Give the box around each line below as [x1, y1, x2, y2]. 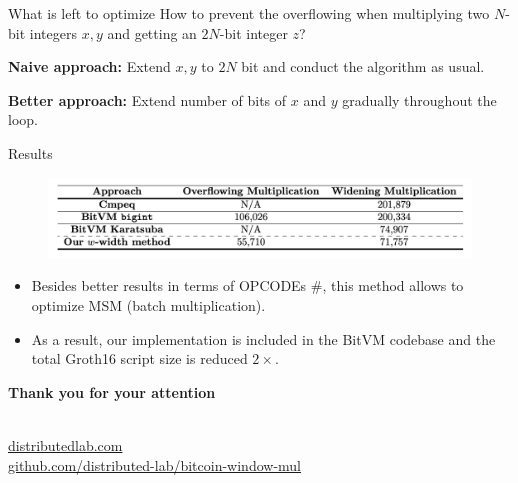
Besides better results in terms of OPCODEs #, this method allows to [31, 275, 464, 296]
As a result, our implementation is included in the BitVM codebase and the [31, 328, 496, 349]
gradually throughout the [342, 89, 497, 110]
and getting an [107, 22, 197, 43]
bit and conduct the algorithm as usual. [241, 56, 485, 77]
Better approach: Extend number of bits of [8, 89, 287, 110]
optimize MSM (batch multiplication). [31, 295, 266, 316]
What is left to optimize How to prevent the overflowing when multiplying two [8, 3, 490, 23]
